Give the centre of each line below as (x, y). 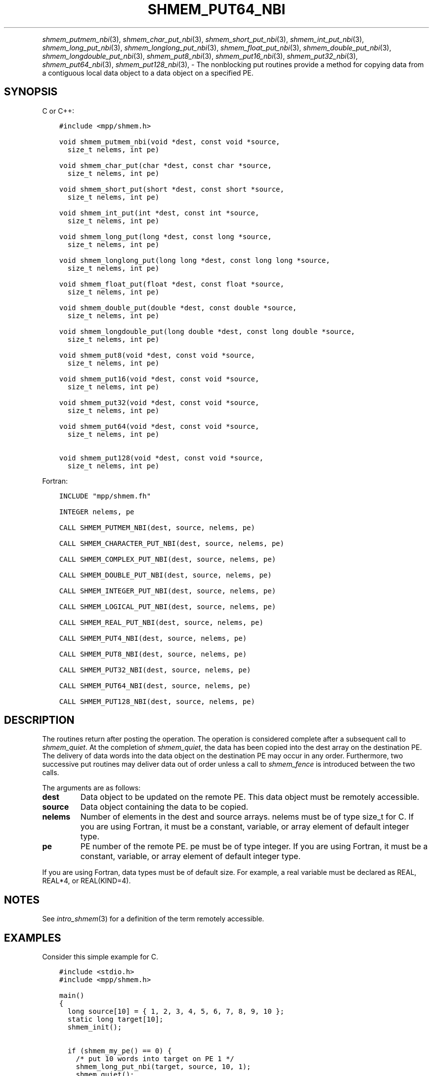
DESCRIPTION (39, 720)
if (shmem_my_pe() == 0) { (120, 1051)
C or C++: (58, 111)
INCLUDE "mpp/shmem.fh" (105, 496)
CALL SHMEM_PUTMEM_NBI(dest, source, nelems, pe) (157, 527)
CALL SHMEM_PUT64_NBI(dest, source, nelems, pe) (155, 685)
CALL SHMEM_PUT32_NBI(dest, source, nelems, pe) (155, 670)
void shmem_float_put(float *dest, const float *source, (172, 284)
